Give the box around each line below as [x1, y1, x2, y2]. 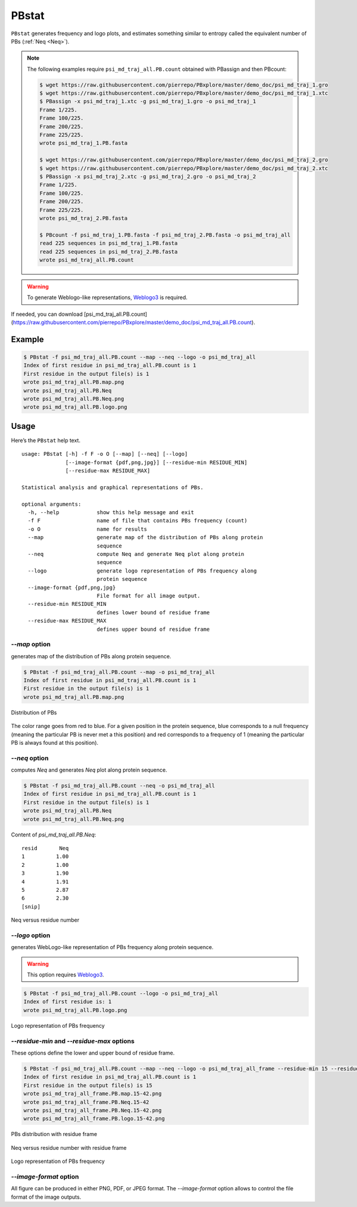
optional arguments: [21, 500, 82, 508]
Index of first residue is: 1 [23, 998, 112, 1005]
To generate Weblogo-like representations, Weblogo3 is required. [27, 294, 187, 301]
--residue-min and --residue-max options [11, 1037, 135, 1045]
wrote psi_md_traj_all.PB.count [39, 256, 134, 263]
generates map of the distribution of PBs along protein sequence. [11, 652, 172, 660]
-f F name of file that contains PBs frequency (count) [27, 517, 248, 524]
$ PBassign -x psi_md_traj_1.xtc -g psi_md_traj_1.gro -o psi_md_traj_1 [39, 98, 256, 105]
